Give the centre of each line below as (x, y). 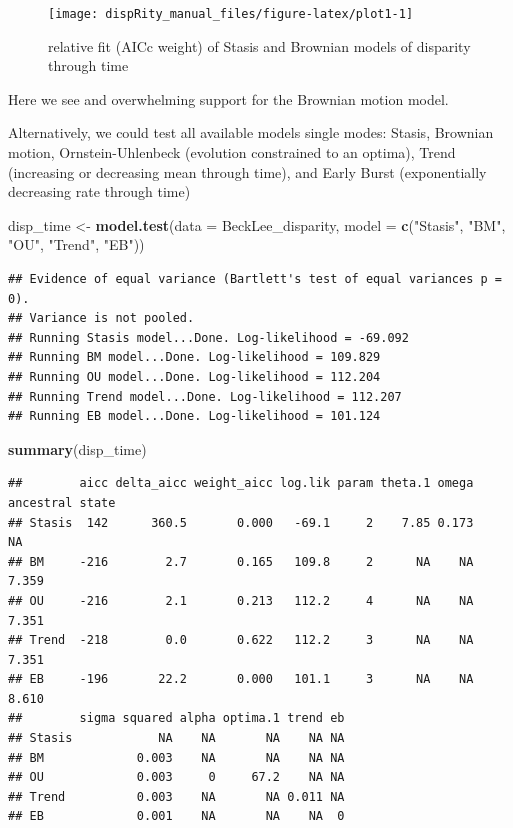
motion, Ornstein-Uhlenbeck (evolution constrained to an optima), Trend (232, 152)
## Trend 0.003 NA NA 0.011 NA (176, 796)
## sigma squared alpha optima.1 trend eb (176, 718)
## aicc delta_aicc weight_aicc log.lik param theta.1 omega (241, 483)
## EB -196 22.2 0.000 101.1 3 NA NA (241, 679)
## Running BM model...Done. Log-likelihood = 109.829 (194, 357)
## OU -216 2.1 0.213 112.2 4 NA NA (241, 600)
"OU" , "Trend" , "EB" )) (76, 244)
